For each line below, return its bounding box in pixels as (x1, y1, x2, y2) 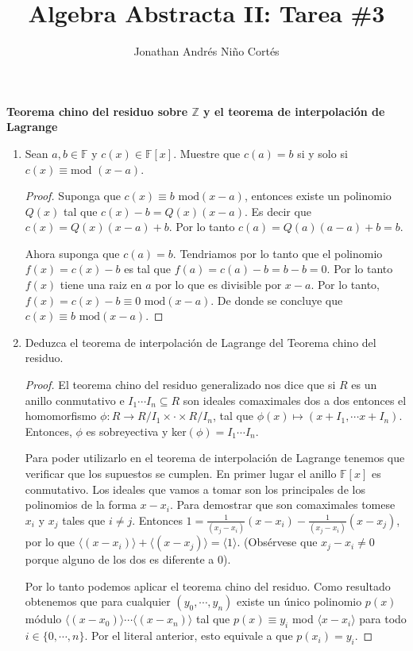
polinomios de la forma (25, 496, 137, 513)
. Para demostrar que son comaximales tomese (169, 496, 396, 513)
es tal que (124, 260, 171, 277)
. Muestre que (173, 144, 241, 161)
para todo (359, 611, 407, 627)
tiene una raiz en (60, 276, 142, 293)
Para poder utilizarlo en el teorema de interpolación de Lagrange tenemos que (25, 449, 405, 466)
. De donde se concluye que (210, 291, 343, 308)
